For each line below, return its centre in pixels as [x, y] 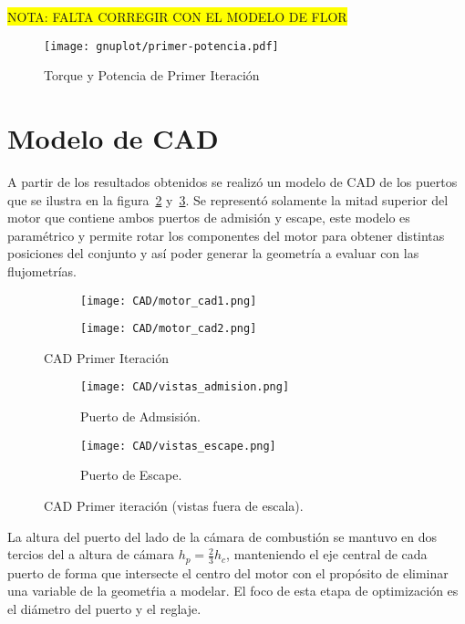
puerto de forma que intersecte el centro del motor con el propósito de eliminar [228, 572]
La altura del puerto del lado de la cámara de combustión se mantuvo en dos [222, 536]
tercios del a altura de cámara [91, 554]
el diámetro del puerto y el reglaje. [104, 608]
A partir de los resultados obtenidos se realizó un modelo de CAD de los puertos [232, 181]
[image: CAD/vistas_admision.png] [185, 387]
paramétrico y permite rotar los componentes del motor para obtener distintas [226, 235]
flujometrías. [42, 270]
